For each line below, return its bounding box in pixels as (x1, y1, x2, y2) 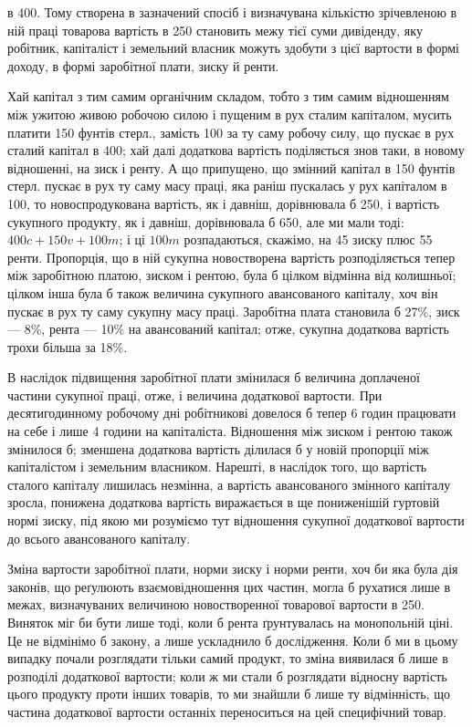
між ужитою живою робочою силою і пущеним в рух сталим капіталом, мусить (7, 104, 452, 123)
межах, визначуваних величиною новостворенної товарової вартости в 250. (7, 595, 425, 614)
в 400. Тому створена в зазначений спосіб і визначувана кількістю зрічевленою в (7, 3, 457, 21)
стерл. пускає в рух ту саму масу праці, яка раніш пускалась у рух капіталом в (7, 176, 447, 195)
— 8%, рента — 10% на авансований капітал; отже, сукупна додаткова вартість (7, 319, 449, 338)
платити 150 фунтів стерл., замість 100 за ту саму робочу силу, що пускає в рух (7, 122, 455, 141)
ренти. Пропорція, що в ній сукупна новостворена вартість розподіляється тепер (7, 247, 456, 266)
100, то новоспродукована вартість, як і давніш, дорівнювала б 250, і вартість (7, 193, 440, 213)
